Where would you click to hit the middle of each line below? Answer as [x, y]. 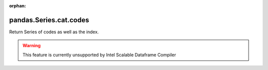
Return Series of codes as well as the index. [54, 32]
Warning [32, 46]
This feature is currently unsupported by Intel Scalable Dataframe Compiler [99, 55]
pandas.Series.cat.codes [49, 20]
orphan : [18, 6]
